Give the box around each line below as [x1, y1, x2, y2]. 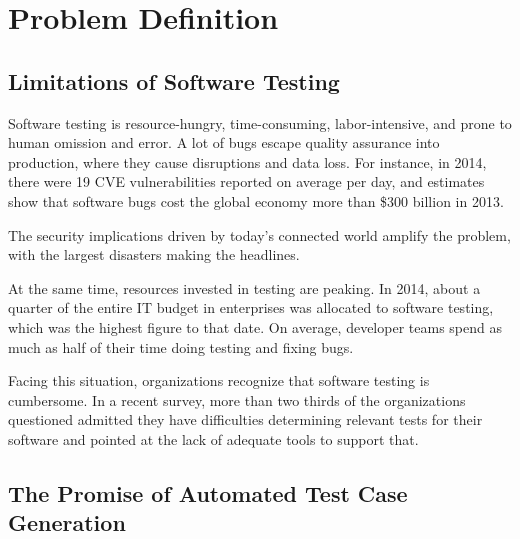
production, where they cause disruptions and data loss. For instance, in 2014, [8, 151, 487, 172]
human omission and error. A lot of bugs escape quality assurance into [8, 132, 440, 153]
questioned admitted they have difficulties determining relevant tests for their [8, 409, 483, 430]
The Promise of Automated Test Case [8, 477, 408, 508]
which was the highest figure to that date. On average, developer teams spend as [8, 316, 502, 337]
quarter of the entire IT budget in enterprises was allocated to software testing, [8, 297, 494, 318]
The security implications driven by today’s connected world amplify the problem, [8, 224, 511, 245]
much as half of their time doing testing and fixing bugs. [8, 336, 354, 357]
